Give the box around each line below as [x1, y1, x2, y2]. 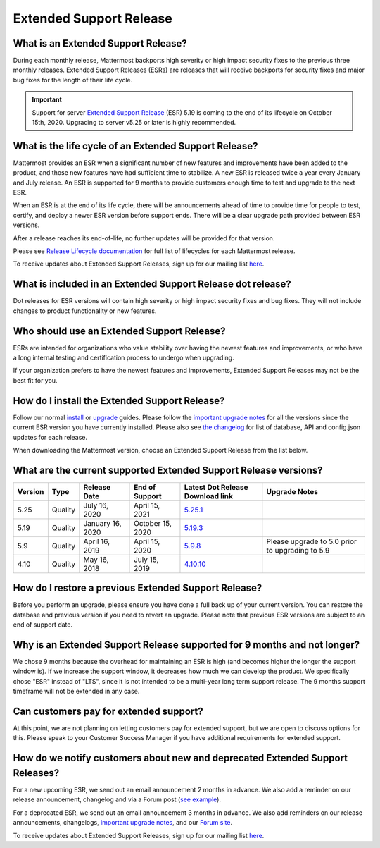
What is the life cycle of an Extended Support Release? [13, 140, 258, 152]
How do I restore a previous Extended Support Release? [13, 582, 262, 594]
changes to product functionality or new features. [13, 307, 157, 315]
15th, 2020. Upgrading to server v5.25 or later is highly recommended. [32, 118, 236, 127]
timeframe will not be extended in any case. [13, 687, 140, 696]
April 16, [83, 536, 110, 546]
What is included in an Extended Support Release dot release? [13, 278, 291, 290]
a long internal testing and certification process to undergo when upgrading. [13, 353, 235, 362]
